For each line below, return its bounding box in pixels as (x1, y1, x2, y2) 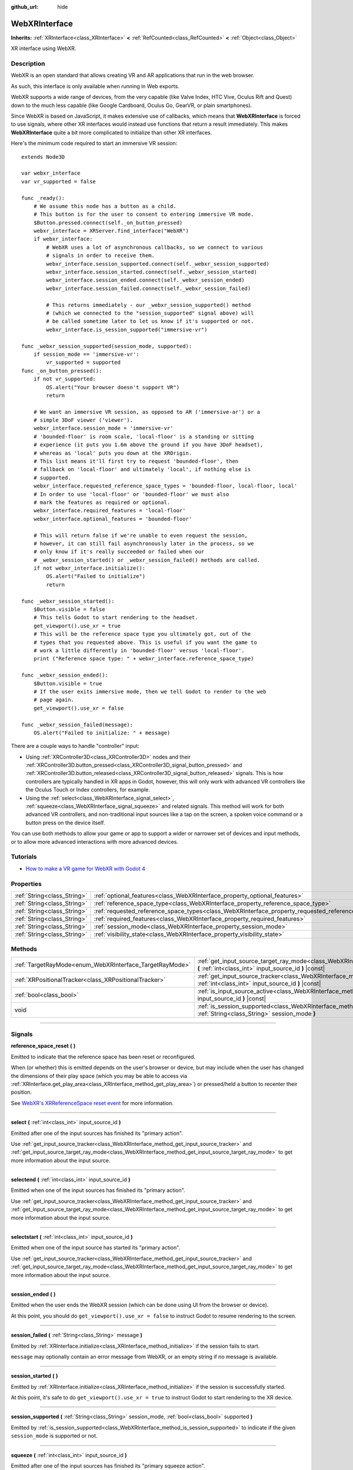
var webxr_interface (21, 170, 81, 176)
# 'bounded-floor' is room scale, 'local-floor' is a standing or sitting (33, 433, 254, 440)
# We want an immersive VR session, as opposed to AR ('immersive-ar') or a (33, 409, 261, 415)
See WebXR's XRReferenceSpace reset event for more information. (11, 1100, 174, 1107)
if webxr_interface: (33, 236, 93, 242)
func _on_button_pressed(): (21, 367, 102, 374)
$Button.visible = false (33, 606, 105, 613)
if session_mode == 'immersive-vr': (33, 350, 139, 358)
